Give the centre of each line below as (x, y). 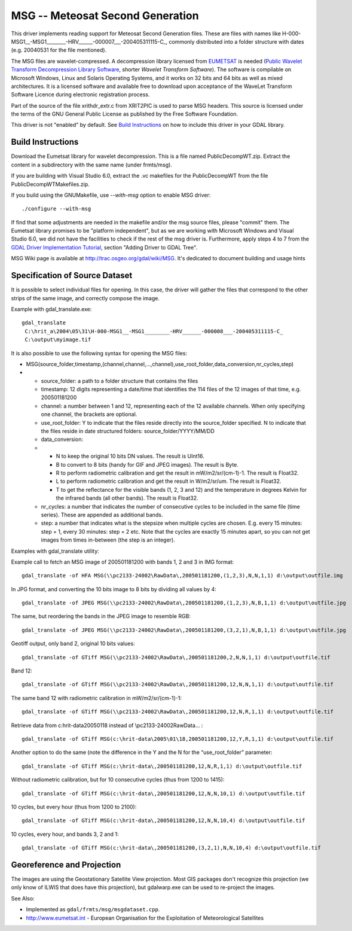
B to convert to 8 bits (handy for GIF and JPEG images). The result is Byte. (147, 464)
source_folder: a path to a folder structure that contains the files (120, 381)
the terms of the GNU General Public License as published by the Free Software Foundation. (125, 114)
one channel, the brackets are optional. (89, 414)
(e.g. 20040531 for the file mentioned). (59, 50)
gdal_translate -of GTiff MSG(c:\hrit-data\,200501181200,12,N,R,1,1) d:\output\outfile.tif (162, 766)
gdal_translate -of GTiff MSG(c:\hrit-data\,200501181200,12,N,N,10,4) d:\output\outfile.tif (163, 821)
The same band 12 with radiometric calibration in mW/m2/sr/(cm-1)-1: (97, 698)
